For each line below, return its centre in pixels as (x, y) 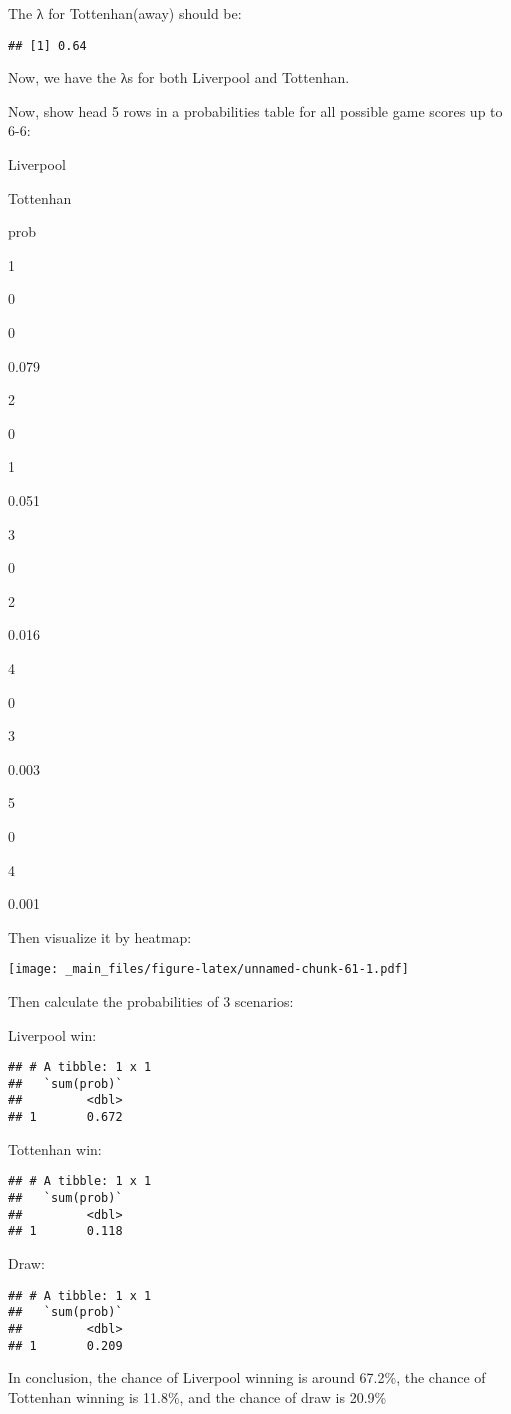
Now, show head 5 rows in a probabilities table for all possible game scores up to (255, 110)
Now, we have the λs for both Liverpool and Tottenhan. (179, 77)
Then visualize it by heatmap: (100, 936)
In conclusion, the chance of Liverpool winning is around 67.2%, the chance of (247, 1377)
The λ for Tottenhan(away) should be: (125, 13)
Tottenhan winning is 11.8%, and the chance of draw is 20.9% (197, 1396)
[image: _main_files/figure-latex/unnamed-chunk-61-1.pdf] (208, 969)
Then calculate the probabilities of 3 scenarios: (151, 1000)
